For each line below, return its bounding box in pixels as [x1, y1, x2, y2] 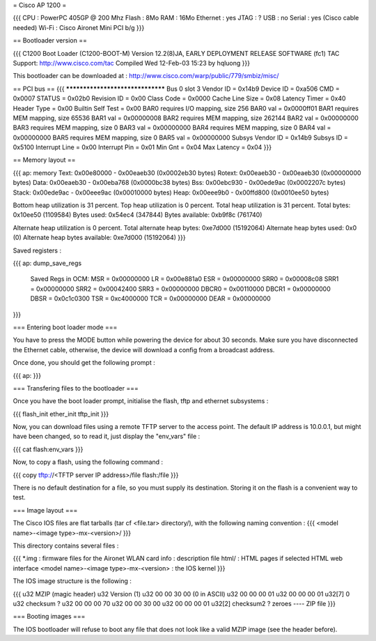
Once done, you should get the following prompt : [13, 359, 156, 367]
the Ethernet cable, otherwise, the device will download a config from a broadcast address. [13, 345, 275, 354]
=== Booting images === [13, 612, 86, 621]
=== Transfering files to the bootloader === [13, 384, 139, 392]
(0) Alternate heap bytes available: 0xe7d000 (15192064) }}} [13, 234, 186, 242]
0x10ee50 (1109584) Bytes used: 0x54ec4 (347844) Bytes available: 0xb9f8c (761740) [13, 211, 263, 219]
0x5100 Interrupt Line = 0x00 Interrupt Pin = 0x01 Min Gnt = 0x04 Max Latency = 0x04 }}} [13, 143, 272, 151]
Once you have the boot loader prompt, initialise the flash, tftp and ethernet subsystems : [13, 397, 269, 405]
